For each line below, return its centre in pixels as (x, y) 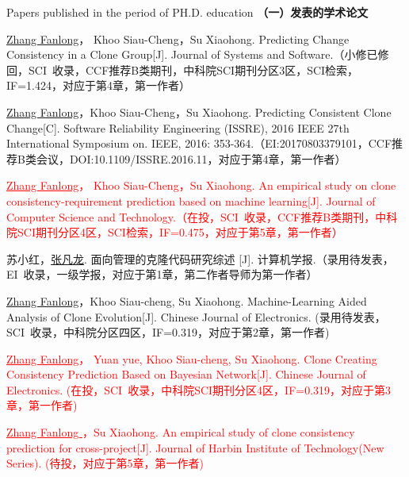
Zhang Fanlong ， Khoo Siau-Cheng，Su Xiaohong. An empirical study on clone (201, 185)
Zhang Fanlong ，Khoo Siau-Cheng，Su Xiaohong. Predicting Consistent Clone (199, 112)
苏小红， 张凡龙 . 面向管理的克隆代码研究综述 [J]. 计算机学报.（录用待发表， (200, 258)
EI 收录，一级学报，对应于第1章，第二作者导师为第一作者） (162, 274)
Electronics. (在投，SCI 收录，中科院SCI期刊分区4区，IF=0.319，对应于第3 (199, 389)
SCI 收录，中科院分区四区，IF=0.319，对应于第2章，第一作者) (168, 332)
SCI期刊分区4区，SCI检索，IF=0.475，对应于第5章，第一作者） (180, 232)
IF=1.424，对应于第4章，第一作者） (98, 85)
